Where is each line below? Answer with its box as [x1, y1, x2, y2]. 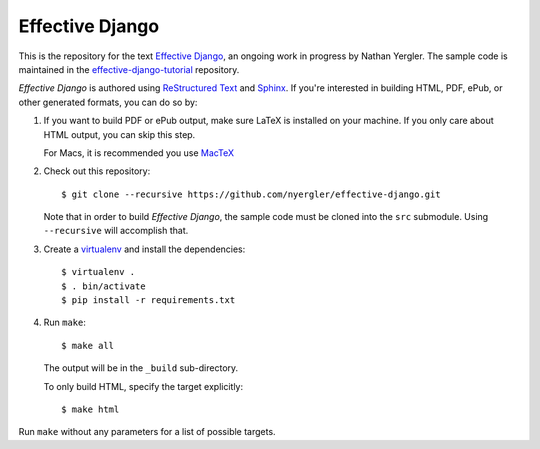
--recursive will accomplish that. [43, 225, 189, 237]
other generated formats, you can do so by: [18, 96, 198, 108]
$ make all [61, 340, 115, 351]
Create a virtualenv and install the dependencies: [43, 243, 246, 255]
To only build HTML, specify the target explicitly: [43, 380, 244, 392]
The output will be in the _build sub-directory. [43, 362, 239, 374]
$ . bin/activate [61, 280, 146, 292]
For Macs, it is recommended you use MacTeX [43, 146, 235, 159]
